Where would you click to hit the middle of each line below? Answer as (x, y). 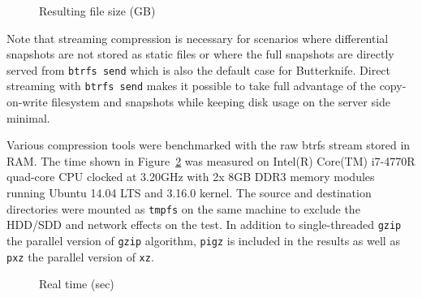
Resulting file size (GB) (97, 11)
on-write (27, 102)
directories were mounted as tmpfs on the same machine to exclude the (183, 208)
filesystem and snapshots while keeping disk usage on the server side (221, 102)
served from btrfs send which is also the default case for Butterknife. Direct (199, 69)
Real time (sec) (77, 284)
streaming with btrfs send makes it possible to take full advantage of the (191, 86)
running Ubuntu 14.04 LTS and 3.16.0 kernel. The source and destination (189, 193)
